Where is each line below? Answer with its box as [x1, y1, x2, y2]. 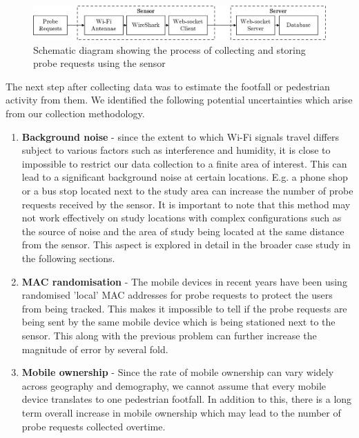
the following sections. [21, 251, 115, 265]
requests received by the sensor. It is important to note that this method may [21, 197, 351, 211]
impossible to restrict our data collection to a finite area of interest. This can [21, 156, 347, 170]
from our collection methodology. [6, 106, 145, 121]
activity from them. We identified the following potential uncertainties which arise [6, 92, 353, 107]
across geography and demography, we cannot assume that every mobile [21, 378, 327, 392]
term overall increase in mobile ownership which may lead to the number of [21, 405, 341, 419]
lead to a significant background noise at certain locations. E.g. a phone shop [21, 170, 348, 184]
